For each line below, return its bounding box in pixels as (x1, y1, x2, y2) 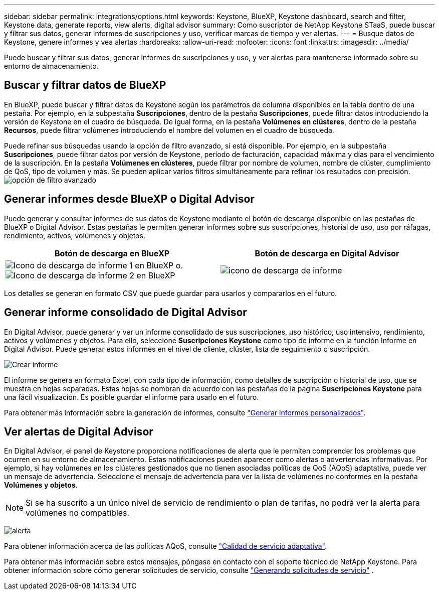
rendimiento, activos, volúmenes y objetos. (4, 231, 145, 240)
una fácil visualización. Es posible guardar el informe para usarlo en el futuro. (4, 392, 259, 401)
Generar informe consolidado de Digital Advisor (4, 306, 247, 319)
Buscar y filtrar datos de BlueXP (4, 79, 166, 92)
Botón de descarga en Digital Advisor (255, 248, 399, 258)
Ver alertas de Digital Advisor (4, 425, 153, 438)
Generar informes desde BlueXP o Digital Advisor (4, 193, 255, 206)
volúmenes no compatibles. (26, 508, 130, 518)
